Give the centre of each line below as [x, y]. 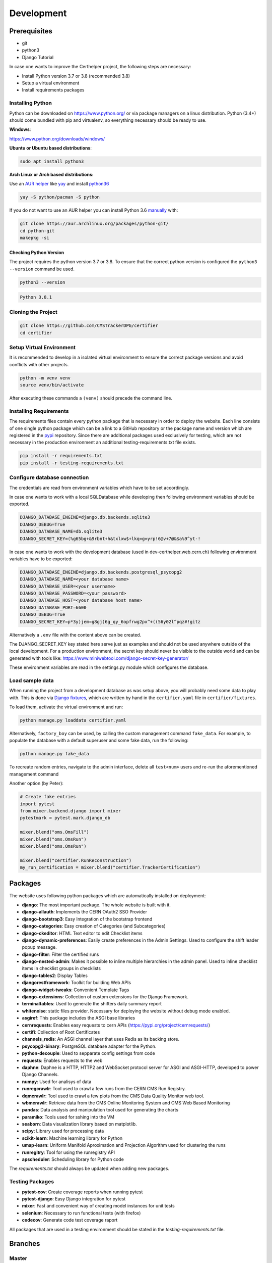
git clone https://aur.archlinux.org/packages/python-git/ [94, 224]
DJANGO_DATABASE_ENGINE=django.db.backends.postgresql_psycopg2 [101, 572]
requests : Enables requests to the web [62, 1060]
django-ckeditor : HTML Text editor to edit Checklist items [82, 933]
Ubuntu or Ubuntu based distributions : [51, 148]
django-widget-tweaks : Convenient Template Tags [76, 990]
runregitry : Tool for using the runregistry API [69, 1152]
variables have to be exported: [41, 559]
